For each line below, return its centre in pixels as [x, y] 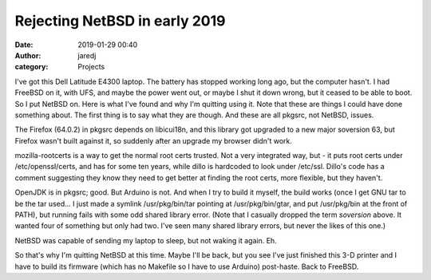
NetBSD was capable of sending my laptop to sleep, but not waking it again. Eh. [146, 240]
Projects [91, 67]
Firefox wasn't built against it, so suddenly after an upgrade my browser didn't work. [154, 140]
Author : [28, 55]
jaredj [87, 55]
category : [32, 67]
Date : [24, 45]
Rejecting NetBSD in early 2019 [120, 21]
